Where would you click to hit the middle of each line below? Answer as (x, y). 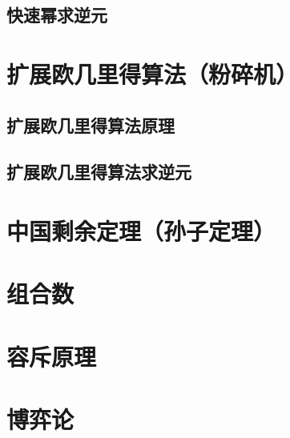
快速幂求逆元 (57, 15)
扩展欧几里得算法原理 (91, 125)
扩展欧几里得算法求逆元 (99, 172)
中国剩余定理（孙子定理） (141, 230)
